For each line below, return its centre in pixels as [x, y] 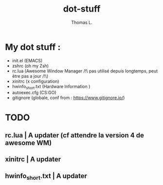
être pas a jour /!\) [30, 76]
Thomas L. [82, 22]
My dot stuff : [33, 47]
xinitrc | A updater [33, 160]
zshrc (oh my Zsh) [30, 66]
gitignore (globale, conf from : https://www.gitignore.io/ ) [68, 98]
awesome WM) [28, 143]
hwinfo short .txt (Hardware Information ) [51, 87]
